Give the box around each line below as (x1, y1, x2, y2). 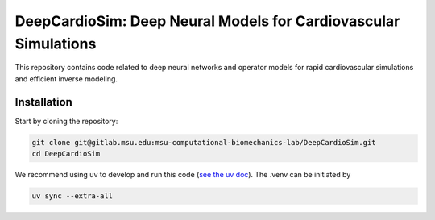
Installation (14, 95, 72, 109)
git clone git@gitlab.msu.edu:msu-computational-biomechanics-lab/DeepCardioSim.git (31, 138, 376, 147)
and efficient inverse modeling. (14, 73, 118, 84)
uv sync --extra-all (31, 191, 113, 201)
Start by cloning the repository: (14, 116, 118, 126)
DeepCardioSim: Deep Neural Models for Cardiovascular (14, 12, 400, 30)
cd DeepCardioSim (31, 149, 101, 159)
